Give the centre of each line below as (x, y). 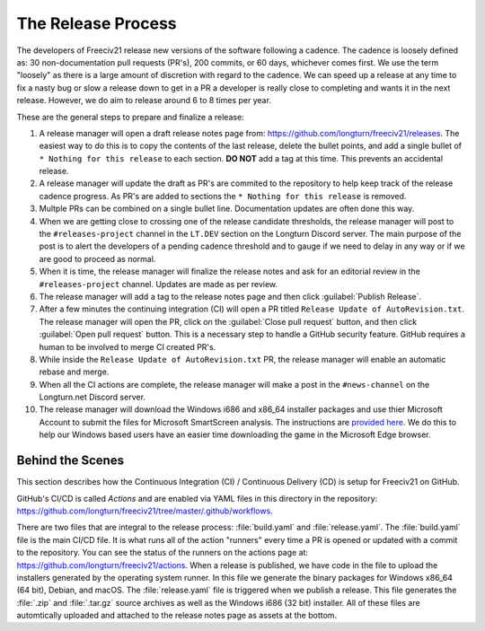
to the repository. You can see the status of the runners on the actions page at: (163, 553)
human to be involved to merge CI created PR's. (128, 346)
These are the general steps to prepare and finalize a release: (130, 117)
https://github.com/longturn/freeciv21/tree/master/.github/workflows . (145, 511)
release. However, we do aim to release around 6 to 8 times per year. (144, 101)
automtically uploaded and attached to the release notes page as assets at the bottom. (176, 616)
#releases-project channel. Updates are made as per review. (159, 284)
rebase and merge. (74, 372)
